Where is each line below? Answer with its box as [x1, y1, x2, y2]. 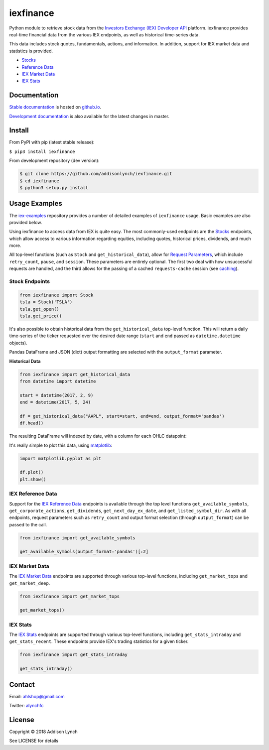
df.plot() [19, 470, 44, 475]
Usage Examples [9, 199, 62, 208]
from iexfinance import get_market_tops [19, 593, 120, 599]
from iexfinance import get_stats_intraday [19, 652, 128, 657]
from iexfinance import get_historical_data [19, 372, 131, 377]
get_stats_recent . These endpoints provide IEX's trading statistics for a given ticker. [9, 638, 189, 644]
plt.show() [19, 476, 46, 482]
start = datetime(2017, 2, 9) [19, 392, 94, 398]
